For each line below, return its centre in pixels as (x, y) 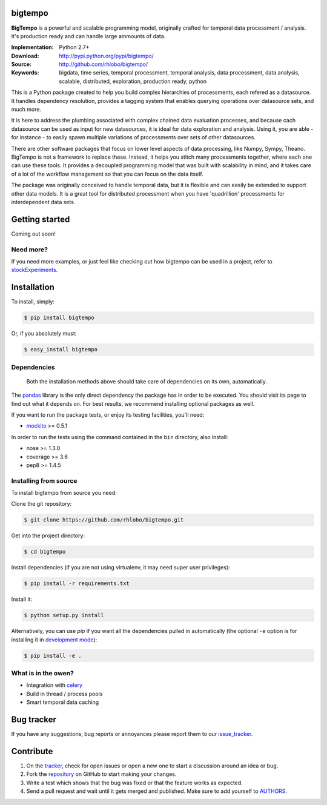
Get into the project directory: (48, 535)
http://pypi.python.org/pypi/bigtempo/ (106, 56)
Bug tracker (34, 720)
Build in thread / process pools (64, 694)
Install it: (22, 599)
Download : (25, 56)
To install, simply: (33, 302)
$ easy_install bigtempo (61, 349)
